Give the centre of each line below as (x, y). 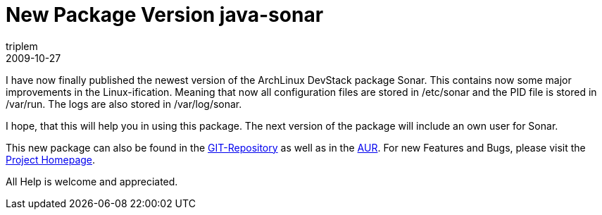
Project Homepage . (51, 159)
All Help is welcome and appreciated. (92, 181)
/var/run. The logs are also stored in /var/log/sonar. (124, 104)
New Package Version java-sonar (165, 15)
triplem (22, 46)
